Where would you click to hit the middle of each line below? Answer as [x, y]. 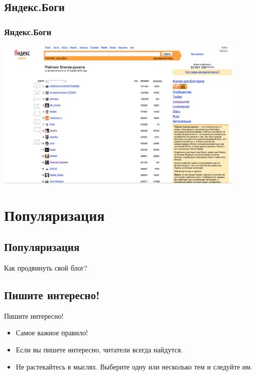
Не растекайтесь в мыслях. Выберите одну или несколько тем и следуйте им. [134, 366]
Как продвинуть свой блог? [46, 267]
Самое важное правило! [52, 333]
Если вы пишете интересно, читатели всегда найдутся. [99, 349]
